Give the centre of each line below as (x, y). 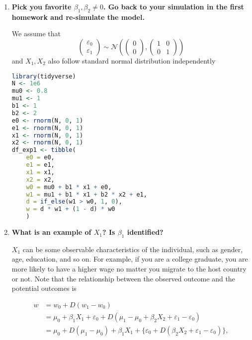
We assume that (36, 34)
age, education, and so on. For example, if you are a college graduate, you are (130, 259)
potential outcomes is (44, 288)
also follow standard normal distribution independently (132, 60)
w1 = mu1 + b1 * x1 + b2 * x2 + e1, (86, 194)
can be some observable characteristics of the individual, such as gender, (133, 249)
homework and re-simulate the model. (78, 17)
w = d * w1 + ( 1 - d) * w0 (71, 209)
